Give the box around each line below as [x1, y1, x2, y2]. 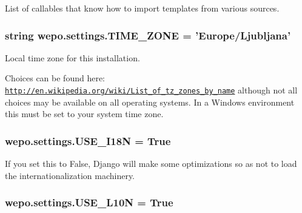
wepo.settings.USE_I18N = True [5, 133, 171, 148]
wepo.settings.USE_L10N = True [5, 195, 173, 210]
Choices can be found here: [5, 72, 106, 84]
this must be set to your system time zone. [5, 107, 164, 120]
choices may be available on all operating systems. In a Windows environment [5, 95, 295, 108]
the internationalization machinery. [5, 169, 135, 181]
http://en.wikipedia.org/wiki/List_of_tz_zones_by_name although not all [5, 84, 298, 96]
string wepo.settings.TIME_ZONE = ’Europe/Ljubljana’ [5, 27, 291, 42]
